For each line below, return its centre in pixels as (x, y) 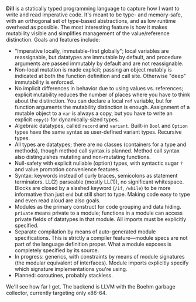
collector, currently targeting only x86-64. (56, 293)
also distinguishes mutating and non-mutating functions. (82, 157)
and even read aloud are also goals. (58, 201)
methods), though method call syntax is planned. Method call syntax (97, 151)
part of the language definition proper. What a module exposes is (93, 244)
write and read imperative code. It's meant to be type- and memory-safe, (94, 15)
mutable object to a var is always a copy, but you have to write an (93, 113)
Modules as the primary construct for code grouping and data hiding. (98, 207)
